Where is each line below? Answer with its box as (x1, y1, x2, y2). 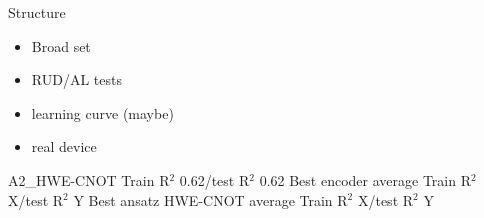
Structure (8, 2, 66, 22)
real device (31, 136, 97, 157)
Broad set (31, 35, 91, 56)
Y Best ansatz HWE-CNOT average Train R (73, 189, 348, 210)
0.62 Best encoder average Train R (259, 169, 471, 190)
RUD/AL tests (31, 69, 122, 90)
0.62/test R (179, 169, 250, 190)
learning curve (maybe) (31, 102, 174, 123)
